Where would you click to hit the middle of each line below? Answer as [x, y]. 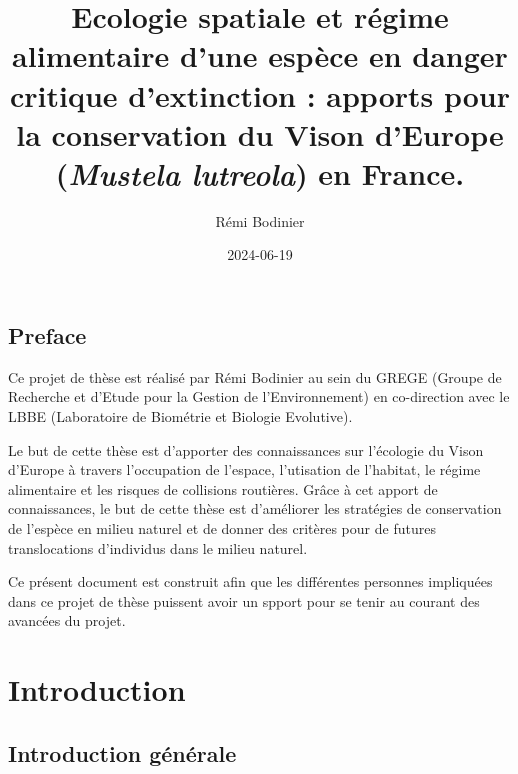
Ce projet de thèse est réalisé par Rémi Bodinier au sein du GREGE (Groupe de [255, 376]
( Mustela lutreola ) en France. [260, 173]
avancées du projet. [67, 620]
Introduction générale [122, 752]
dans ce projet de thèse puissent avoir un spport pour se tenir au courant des [244, 600]
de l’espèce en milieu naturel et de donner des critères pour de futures [222, 528]
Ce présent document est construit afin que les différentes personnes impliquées [250, 581]
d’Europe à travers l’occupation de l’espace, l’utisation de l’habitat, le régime [244, 469]
